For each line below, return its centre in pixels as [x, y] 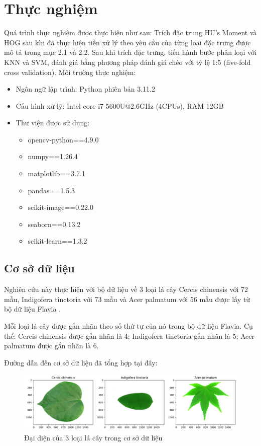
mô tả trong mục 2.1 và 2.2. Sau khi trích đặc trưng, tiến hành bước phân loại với [130, 52]
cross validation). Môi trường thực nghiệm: [70, 72]
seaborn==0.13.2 [54, 224]
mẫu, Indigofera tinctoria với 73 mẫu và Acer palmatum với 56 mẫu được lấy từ [127, 299]
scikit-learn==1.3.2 [57, 241]
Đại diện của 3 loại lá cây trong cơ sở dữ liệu [93, 437]
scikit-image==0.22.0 [60, 207]
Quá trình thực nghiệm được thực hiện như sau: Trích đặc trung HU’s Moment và [130, 32]
